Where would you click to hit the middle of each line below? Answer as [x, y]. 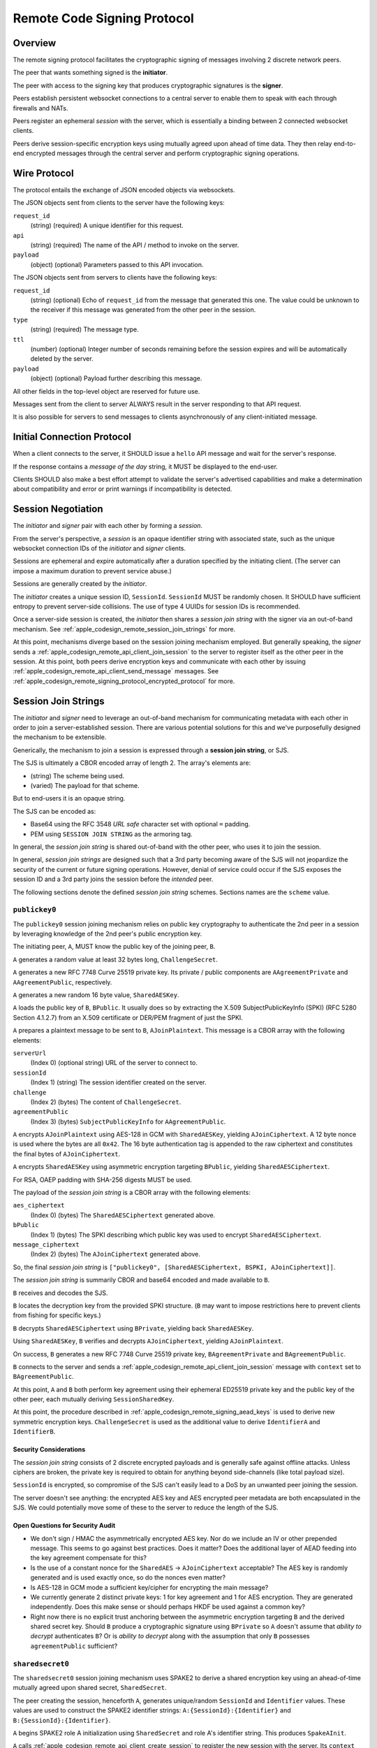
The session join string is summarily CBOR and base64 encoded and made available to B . [141, 1280]
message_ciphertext [46, 1244]
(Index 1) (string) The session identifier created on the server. [118, 1082]
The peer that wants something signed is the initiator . [90, 73]
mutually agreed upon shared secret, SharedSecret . [90, 1688]
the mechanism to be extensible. [60, 737]
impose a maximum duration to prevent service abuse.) [92, 571]
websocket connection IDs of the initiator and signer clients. [99, 548]
